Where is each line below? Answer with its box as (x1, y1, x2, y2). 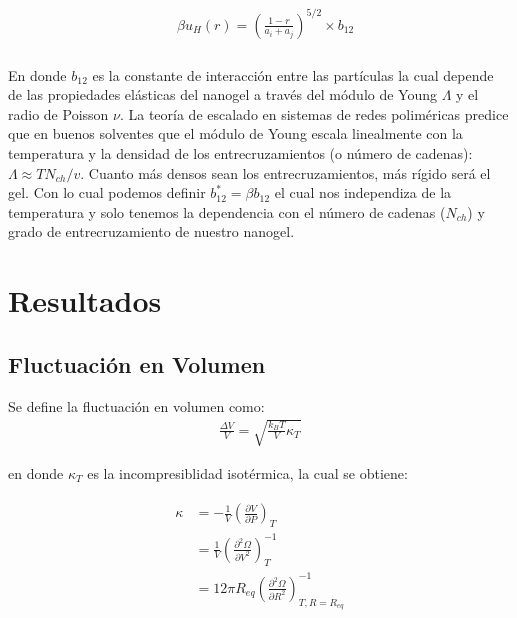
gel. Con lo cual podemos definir (8, 182, 206, 203)
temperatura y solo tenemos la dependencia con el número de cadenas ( (8, 201, 446, 222)
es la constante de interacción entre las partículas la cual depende (92, 64, 494, 85)
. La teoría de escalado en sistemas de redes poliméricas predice (119, 103, 509, 124)
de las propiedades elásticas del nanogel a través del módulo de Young (8, 84, 438, 105)
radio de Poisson (8, 103, 109, 124)
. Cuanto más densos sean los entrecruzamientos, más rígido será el (80, 162, 491, 183)
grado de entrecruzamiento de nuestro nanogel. (8, 221, 295, 242)
